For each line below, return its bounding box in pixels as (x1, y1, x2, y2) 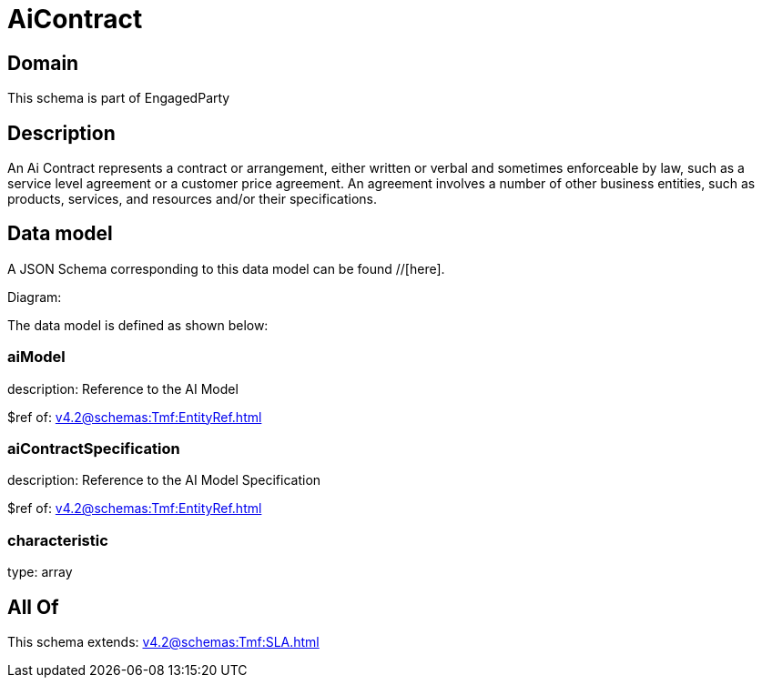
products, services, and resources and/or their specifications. (7, 191, 378, 207)
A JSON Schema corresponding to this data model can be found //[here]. (7, 260, 445, 277)
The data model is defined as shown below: (7, 317, 269, 333)
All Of (7, 595, 59, 619)
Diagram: (7, 288, 62, 305)
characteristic (7, 530, 108, 549)
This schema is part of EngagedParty (7, 90, 230, 106)
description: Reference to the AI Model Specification (7, 472, 321, 489)
